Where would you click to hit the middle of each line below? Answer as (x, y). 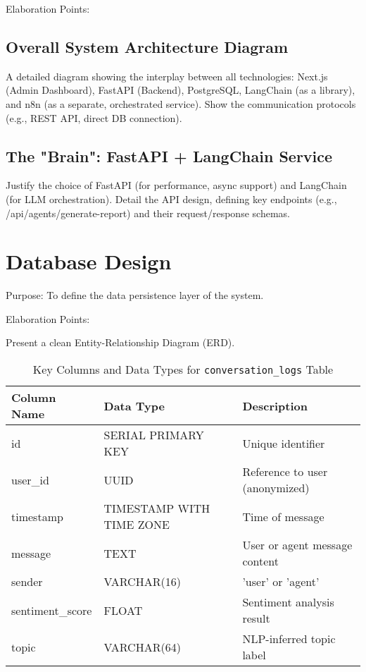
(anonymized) (276, 488)
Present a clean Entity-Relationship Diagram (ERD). (120, 342)
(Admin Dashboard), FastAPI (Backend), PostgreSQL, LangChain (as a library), (181, 90)
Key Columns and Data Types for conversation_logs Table (183, 369)
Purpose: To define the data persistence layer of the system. (135, 295)
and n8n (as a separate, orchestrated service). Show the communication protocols (181, 103)
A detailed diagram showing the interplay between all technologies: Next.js (167, 76)
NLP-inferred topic (289, 639)
